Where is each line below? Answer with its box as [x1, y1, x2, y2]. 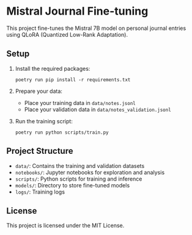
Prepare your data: [15, 87, 63, 95]
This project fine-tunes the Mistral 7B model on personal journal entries [6, 24, 186, 32]
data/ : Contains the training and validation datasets [15, 162, 145, 169]
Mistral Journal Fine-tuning [6, 4, 149, 18]
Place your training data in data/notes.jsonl [24, 99, 136, 106]
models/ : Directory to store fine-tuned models [15, 181, 130, 189]
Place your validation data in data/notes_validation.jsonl [24, 106, 171, 113]
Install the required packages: [15, 65, 90, 72]
